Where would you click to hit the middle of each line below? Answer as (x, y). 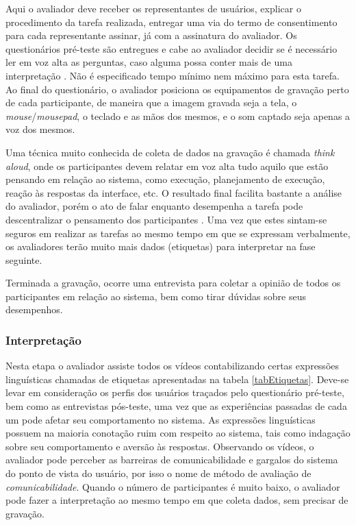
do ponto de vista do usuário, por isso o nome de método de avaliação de (158, 473)
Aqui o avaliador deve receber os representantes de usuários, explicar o (153, 8)
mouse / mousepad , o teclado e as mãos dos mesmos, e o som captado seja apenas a (178, 115)
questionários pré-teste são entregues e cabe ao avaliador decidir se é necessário (171, 48)
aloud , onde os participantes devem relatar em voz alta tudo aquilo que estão (167, 166)
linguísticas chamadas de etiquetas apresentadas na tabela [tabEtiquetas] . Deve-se (177, 379)
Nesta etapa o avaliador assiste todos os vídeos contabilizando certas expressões (173, 366)
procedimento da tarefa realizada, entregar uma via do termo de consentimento (171, 22)
